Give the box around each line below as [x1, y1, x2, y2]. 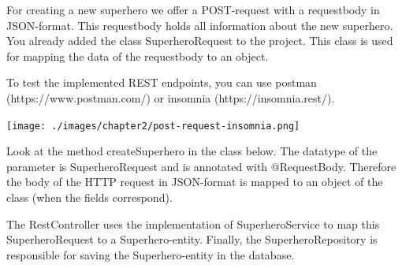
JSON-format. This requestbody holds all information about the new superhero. [6, 17, 393, 33]
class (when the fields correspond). [6, 189, 173, 205]
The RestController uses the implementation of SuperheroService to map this [6, 215, 380, 232]
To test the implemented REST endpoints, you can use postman [6, 74, 317, 91]
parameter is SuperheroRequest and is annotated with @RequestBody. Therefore [6, 158, 396, 174]
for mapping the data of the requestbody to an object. [6, 47, 269, 64]
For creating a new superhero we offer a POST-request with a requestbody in [6, 2, 380, 17]
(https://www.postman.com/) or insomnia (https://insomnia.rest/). [6, 89, 335, 106]
